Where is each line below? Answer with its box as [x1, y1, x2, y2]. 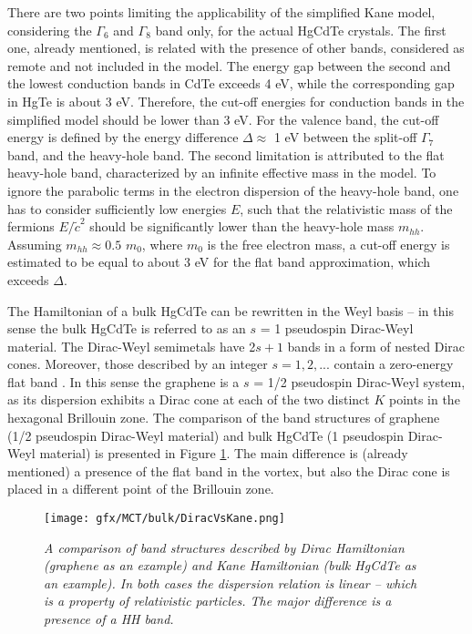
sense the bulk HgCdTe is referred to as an [7, 319, 246, 338]
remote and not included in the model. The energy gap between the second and [7, 56, 451, 75]
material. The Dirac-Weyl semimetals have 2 [7, 336, 256, 355]
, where [141, 234, 183, 253]
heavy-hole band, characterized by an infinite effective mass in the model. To [7, 163, 436, 182]
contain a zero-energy [333, 354, 454, 373]
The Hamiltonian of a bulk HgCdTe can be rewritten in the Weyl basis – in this [7, 301, 454, 320]
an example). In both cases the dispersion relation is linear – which [44, 573, 417, 592]
